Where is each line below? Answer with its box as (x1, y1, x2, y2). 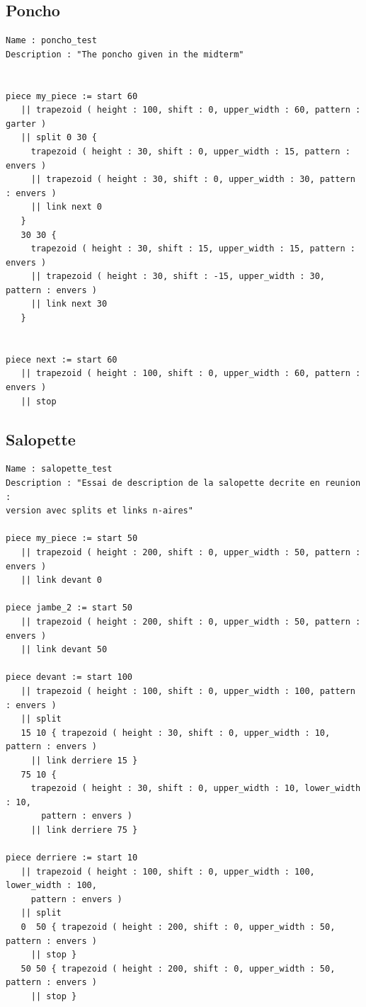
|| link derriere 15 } (30, 755, 138, 766)
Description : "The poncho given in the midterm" (6, 49, 244, 59)
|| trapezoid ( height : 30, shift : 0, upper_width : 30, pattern (30, 174, 355, 185)
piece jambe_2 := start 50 (6, 603, 132, 613)
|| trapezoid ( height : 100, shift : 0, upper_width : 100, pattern (21, 685, 355, 696)
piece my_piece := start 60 (6, 91, 138, 101)
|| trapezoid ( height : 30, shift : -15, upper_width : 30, (30, 271, 326, 282)
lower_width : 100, (6, 880, 97, 891)
